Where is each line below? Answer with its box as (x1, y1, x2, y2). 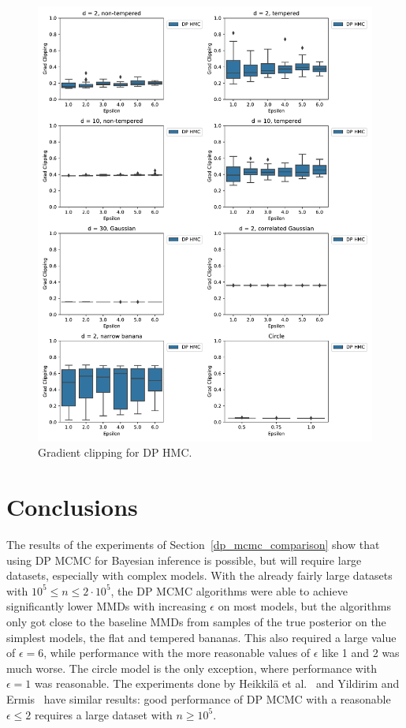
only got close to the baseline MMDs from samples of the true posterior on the (6, 613, 386, 629)
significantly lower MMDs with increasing (6, 598, 207, 614)
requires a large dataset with (35, 706, 173, 722)
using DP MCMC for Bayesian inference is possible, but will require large (6, 551, 362, 568)
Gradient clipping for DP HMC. (38, 444, 192, 461)
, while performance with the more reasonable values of (43, 644, 311, 661)
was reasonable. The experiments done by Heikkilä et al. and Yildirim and (35, 675, 400, 692)
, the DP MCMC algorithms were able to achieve (110, 582, 348, 599)
